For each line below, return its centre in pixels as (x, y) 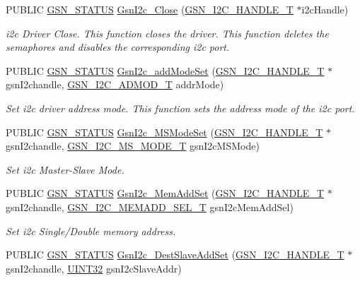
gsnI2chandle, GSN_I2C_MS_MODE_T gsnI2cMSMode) (133, 146)
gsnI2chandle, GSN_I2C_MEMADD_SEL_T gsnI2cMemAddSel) (150, 207)
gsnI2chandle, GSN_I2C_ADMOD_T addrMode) (115, 84)
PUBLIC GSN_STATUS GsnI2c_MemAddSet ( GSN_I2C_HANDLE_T (165, 193)
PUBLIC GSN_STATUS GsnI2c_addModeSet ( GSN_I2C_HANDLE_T (165, 70)
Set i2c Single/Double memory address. (91, 231)
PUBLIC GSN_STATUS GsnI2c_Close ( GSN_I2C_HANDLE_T (150, 9)
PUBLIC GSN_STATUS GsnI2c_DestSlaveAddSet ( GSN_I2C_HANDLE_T (175, 255)
